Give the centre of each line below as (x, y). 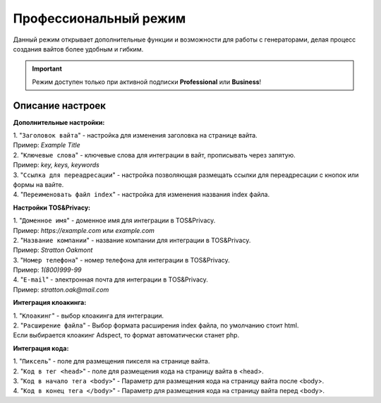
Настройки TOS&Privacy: (52, 207)
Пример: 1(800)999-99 (47, 270)
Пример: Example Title (47, 145)
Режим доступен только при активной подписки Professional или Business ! (147, 82)
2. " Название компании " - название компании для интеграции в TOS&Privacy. (132, 240)
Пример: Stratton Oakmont (53, 250)
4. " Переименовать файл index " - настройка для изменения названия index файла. (141, 195)
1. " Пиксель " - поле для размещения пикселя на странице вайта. (111, 361)
